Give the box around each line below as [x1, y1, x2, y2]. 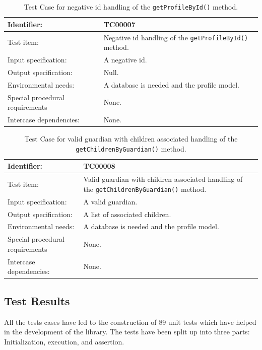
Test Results [4, 293, 70, 308]
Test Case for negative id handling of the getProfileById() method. [24, 2, 238, 12]
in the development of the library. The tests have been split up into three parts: [4, 326, 250, 337]
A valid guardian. [83, 196, 138, 206]
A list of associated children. [83, 208, 171, 219]
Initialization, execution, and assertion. [4, 336, 124, 346]
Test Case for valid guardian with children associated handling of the [24, 133, 238, 144]
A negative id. [103, 54, 147, 64]
